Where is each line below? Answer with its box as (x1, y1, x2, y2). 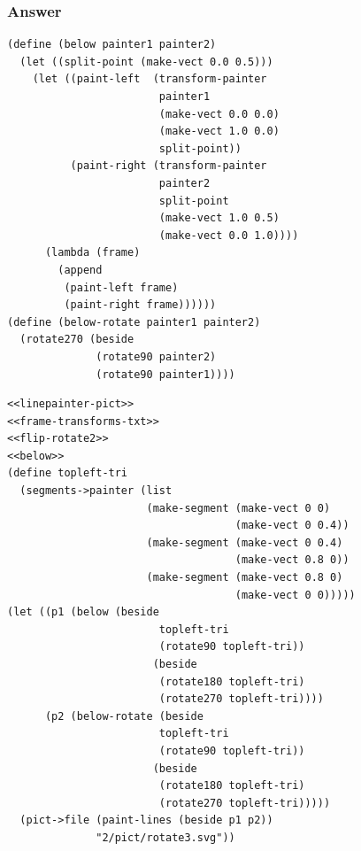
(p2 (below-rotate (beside (44, 709, 204, 723)
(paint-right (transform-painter (70, 159, 267, 173)
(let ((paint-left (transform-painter (32, 73, 267, 86)
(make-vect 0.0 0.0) (158, 107, 280, 120)
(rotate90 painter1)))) (96, 367, 235, 381)
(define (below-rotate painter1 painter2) (7, 315, 261, 329)
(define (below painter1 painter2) (7, 38, 217, 51)
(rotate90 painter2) (96, 350, 217, 363)
